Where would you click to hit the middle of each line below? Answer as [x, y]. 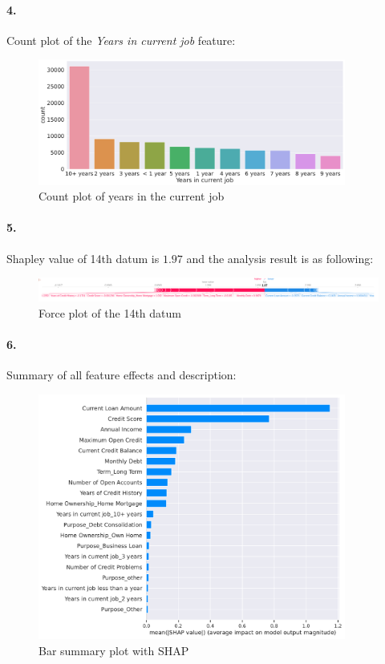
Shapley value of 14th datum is [83, 258]
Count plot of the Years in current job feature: [121, 40]
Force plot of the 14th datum [110, 312]
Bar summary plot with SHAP [114, 650]
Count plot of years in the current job [132, 196]
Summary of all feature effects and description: [122, 375]
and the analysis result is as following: [280, 258]
